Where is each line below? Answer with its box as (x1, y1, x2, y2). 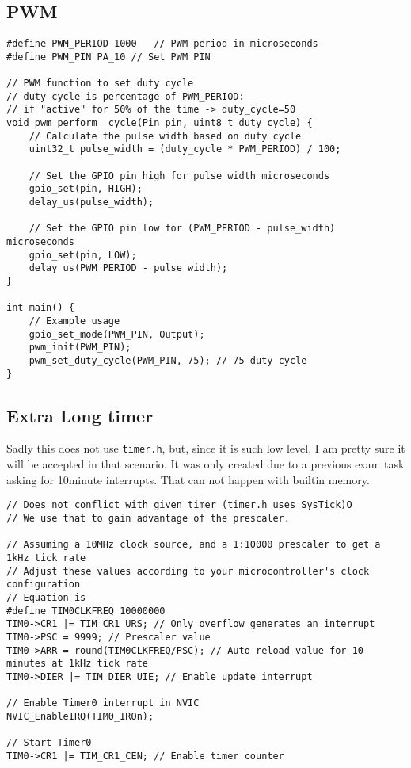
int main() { (6, 302, 74, 314)
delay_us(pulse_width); (29, 197, 154, 208)
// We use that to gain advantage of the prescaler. (6, 512, 290, 524)
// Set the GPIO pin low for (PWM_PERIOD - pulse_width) (29, 223, 336, 235)
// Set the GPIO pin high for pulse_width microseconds (29, 170, 330, 181)
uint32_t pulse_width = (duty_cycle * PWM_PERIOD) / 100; (29, 143, 341, 155)
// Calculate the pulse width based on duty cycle (29, 130, 302, 142)
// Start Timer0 (6, 737, 92, 749)
